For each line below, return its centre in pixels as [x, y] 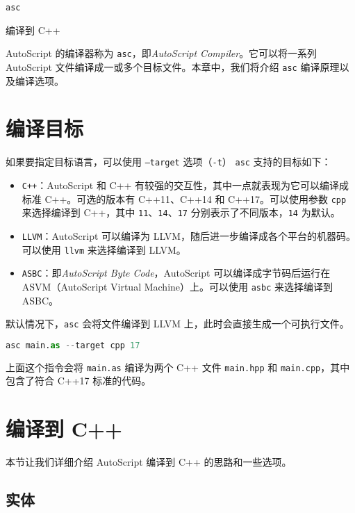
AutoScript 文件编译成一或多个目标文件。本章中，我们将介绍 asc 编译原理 [173, 66]
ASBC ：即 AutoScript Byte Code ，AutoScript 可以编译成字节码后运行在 [176, 273]
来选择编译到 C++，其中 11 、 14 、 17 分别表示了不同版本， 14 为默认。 [181, 212]
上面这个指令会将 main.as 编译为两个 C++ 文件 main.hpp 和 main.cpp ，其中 [178, 367]
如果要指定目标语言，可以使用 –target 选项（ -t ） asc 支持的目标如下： [168, 162]
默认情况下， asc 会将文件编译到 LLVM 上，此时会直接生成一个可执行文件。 [177, 324]
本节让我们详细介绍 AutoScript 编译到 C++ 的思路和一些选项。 [149, 462]
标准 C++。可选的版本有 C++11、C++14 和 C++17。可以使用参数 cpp [184, 198]
